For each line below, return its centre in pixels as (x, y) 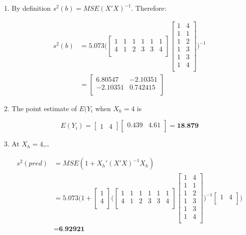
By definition (31, 8)
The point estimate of (44, 108)
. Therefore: (149, 8)
